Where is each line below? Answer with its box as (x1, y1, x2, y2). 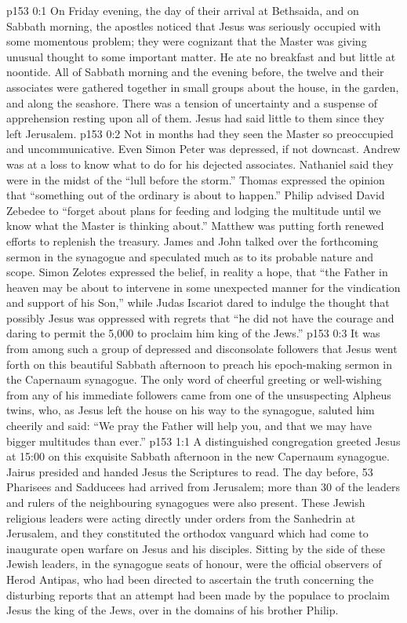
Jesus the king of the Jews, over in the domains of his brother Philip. (6, 602, 339, 618)
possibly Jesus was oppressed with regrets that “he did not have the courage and (6, 309, 394, 326)
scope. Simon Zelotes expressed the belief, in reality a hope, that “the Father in (6, 264, 388, 280)
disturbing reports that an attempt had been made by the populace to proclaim (6, 586, 390, 603)
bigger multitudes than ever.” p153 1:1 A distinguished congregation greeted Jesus (6, 432, 401, 449)
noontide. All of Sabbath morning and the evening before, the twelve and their (6, 64, 384, 80)
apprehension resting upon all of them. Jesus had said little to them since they (6, 110, 384, 126)
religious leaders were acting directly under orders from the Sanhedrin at (6, 509, 356, 526)
